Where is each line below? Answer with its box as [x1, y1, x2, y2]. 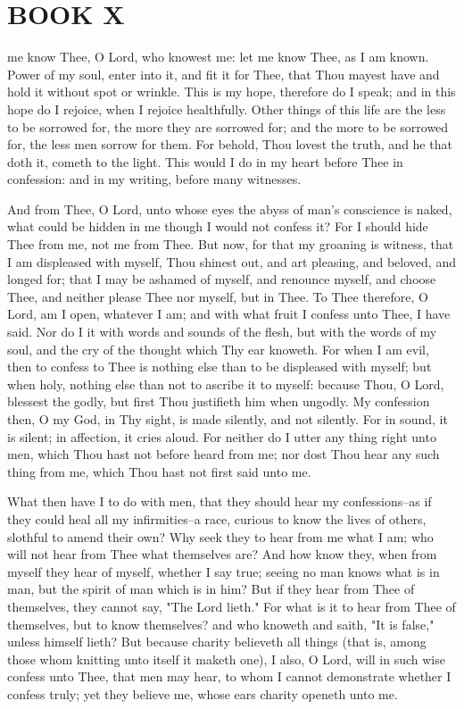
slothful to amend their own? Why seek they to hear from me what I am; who [7, 527, 434, 546]
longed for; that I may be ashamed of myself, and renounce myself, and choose [7, 270, 436, 288]
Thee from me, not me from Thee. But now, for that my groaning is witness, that [7, 235, 454, 254]
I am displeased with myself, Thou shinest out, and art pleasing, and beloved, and [7, 252, 456, 271]
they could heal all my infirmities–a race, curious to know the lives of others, [7, 509, 427, 528]
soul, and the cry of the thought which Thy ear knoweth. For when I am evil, [7, 339, 429, 358]
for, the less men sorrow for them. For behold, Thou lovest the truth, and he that [7, 135, 452, 154]
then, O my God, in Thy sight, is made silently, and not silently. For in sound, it [7, 410, 448, 428]
